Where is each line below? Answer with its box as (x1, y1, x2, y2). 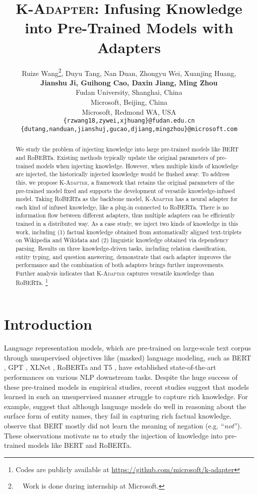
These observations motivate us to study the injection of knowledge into (4, 430, 223, 440)
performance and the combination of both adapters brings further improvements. (15, 261, 225, 269)
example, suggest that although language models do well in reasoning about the (4, 401, 247, 411)
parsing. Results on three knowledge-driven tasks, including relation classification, (15, 244, 227, 253)
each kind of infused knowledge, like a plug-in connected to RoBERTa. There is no (15, 203, 229, 211)
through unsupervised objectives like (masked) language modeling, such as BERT (4, 352, 252, 362)
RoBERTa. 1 (15, 277, 48, 286)
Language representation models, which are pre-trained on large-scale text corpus (4, 343, 251, 353)
